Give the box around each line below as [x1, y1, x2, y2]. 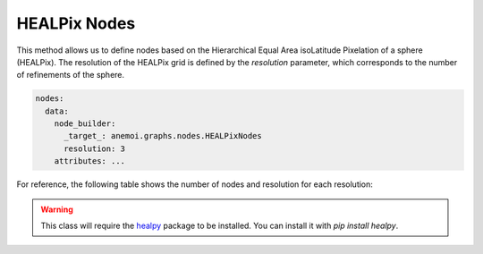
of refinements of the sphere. [16, 70, 125, 80]
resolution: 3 [64, 143, 125, 154]
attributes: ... [54, 157, 125, 166]
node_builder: [54, 119, 116, 129]
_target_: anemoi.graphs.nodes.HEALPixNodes [64, 131, 263, 141]
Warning [40, 204, 73, 215]
